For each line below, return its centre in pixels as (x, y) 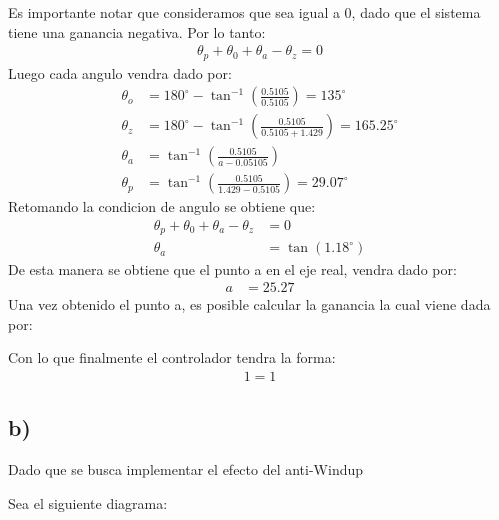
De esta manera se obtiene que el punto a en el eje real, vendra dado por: (232, 268)
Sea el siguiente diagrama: (88, 502)
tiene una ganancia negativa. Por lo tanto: (137, 31)
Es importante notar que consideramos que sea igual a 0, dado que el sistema (244, 12)
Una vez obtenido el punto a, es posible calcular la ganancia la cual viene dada (249, 304)
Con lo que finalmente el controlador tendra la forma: (172, 357)
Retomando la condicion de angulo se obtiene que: (162, 206)
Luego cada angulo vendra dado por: (120, 72)
